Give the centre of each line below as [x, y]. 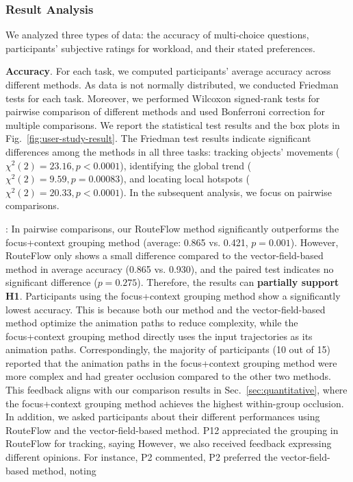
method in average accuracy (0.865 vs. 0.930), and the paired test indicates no [170, 268]
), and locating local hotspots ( [185, 179]
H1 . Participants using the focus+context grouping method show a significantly [173, 295]
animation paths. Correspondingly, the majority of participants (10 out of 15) [168, 349]
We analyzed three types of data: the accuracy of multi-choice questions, [157, 35]
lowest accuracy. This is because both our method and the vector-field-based [166, 309]
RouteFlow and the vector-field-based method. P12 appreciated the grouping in [172, 430]
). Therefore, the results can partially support [238, 282]
